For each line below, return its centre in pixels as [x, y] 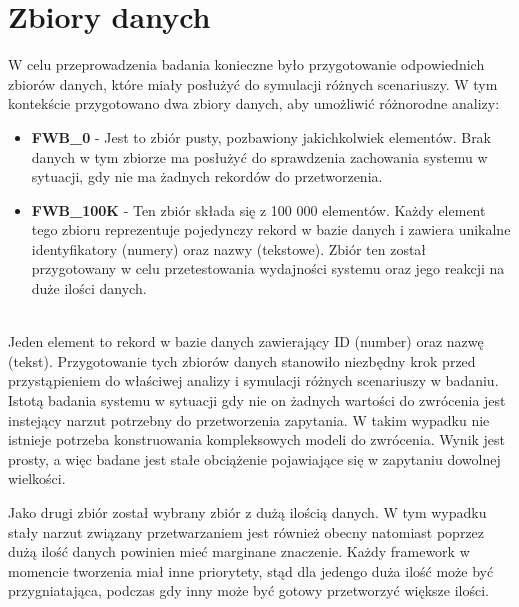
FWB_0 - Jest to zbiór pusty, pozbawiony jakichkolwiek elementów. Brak [261, 136]
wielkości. [37, 478]
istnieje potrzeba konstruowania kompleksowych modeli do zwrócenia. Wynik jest [257, 439]
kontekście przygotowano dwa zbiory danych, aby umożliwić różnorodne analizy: [254, 103]
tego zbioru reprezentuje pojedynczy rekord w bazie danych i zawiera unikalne [271, 229]
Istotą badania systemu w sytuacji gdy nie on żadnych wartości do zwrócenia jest [257, 400]
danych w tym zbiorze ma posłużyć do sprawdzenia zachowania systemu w [259, 156]
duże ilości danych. [89, 288]
